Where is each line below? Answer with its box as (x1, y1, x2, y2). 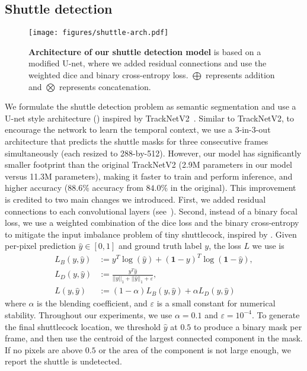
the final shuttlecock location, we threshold (5, 320, 161, 332)
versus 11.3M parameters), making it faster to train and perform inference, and (5, 169, 293, 182)
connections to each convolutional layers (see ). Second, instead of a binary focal (5, 204, 298, 217)
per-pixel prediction (5, 239, 76, 252)
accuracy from (92, 181, 143, 194)
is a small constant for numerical (156, 297, 276, 309)
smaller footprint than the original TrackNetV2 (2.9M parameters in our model (5, 158, 293, 171)
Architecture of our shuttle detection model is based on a (28, 45, 261, 57)
